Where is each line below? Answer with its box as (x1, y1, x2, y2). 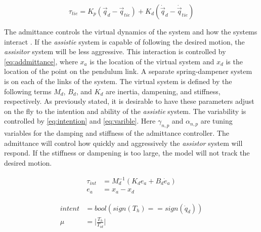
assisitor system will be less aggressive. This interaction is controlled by (4, 46, 226, 57)
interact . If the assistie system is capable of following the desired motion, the (4, 36, 245, 47)
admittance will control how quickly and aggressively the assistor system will (4, 137, 243, 148)
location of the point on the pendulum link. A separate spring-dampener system (4, 66, 252, 76)
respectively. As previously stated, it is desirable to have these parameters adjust (4, 96, 254, 106)
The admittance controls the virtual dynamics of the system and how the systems (4, 26, 257, 36)
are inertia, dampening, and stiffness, (105, 86, 221, 96)
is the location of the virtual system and (90, 56, 214, 66)
